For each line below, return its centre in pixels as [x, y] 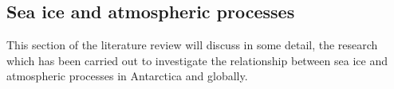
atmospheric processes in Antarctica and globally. [127, 76]
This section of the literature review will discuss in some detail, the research [192, 45]
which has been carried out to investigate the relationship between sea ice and [197, 60]
